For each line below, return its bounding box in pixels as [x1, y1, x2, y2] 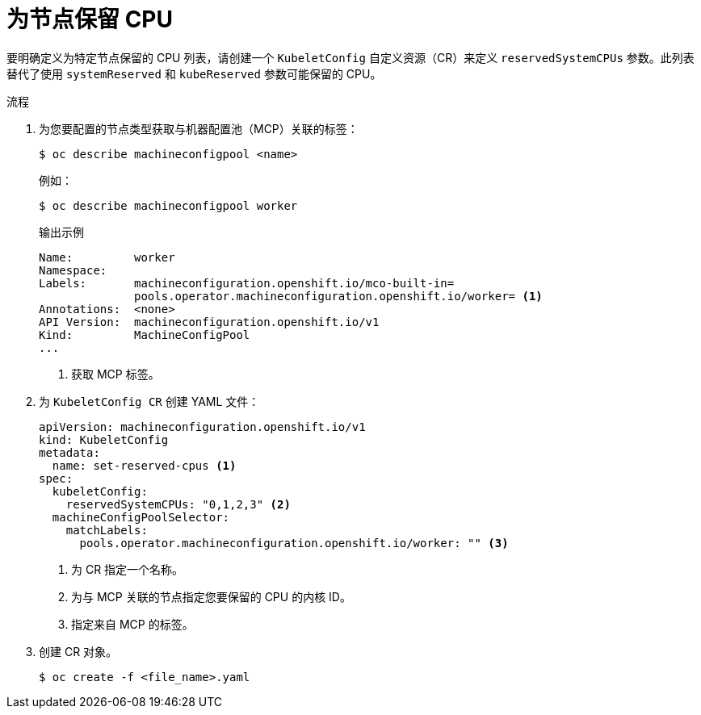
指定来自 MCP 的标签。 [71, 617, 194, 631]
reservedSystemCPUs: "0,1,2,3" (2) [65, 497, 291, 511]
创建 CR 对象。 [39, 644, 118, 659]
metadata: [39, 445, 100, 459]
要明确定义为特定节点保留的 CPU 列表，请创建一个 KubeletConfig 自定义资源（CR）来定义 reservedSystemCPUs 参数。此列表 [6, 50, 695, 65]
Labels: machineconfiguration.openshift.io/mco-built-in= [39, 276, 455, 290]
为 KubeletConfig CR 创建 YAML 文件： [39, 394, 260, 408]
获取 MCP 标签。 [71, 366, 160, 381]
